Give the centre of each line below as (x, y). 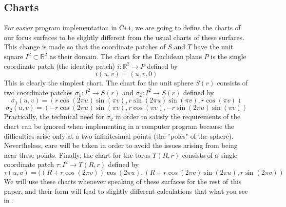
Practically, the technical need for (54, 116)
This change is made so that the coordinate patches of (85, 47)
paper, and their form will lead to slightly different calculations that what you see (126, 191)
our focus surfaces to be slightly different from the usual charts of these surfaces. (124, 37)
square (14, 56)
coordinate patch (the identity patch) (59, 66)
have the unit (213, 47)
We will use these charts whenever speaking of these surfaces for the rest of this (123, 181)
